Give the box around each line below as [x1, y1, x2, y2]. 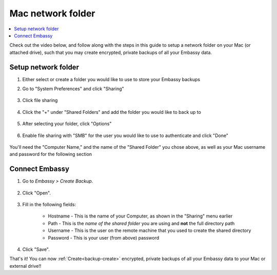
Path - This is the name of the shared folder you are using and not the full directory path [48, 220, 235, 226]
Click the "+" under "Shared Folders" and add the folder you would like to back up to [22, 109, 201, 115]
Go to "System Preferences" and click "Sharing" [22, 86, 124, 92]
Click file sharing [22, 97, 58, 104]
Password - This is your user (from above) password [48, 234, 160, 241]
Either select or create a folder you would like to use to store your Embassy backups [22, 76, 201, 82]
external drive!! [9, 263, 42, 269]
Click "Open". [22, 190, 51, 196]
